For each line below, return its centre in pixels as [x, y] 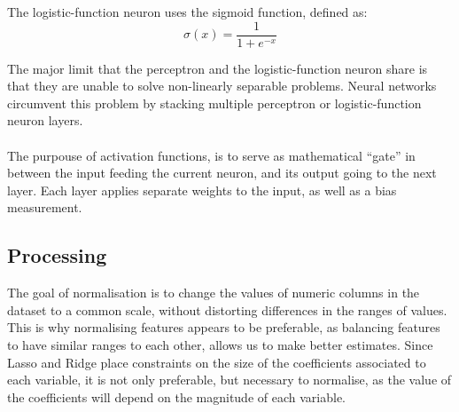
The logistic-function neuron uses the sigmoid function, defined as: [187, 12]
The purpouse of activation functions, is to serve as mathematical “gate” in [211, 155]
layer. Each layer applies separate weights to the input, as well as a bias [202, 190]
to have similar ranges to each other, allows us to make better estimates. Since [220, 344]
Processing [57, 255]
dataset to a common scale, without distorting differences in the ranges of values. [227, 309]
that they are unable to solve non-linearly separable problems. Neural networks [222, 86]
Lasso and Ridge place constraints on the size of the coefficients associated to [217, 362]
